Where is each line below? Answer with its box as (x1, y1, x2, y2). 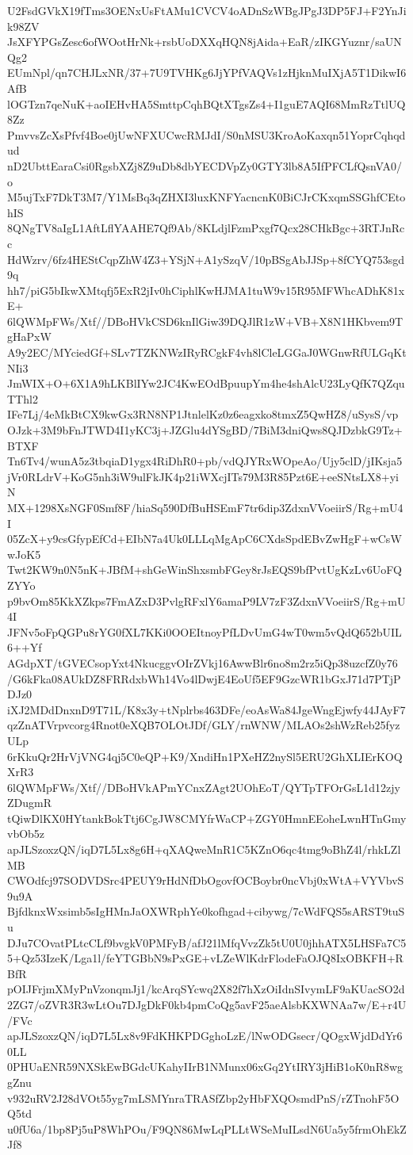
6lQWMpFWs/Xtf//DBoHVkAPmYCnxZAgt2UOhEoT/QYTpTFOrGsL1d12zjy (7, 778, 401, 795)
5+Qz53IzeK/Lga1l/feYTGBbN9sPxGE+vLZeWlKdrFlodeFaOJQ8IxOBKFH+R (7, 950, 403, 966)
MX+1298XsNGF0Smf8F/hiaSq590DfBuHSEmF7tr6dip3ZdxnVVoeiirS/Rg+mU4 (7, 499, 403, 515)
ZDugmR (7, 794, 52, 811)
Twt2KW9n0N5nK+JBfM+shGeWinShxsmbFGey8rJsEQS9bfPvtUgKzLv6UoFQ (7, 561, 402, 578)
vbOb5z (7, 825, 45, 842)
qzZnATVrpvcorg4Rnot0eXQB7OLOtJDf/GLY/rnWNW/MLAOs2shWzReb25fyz (7, 717, 400, 733)
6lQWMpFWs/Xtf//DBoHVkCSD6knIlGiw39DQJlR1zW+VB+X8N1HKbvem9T (7, 312, 403, 329)
